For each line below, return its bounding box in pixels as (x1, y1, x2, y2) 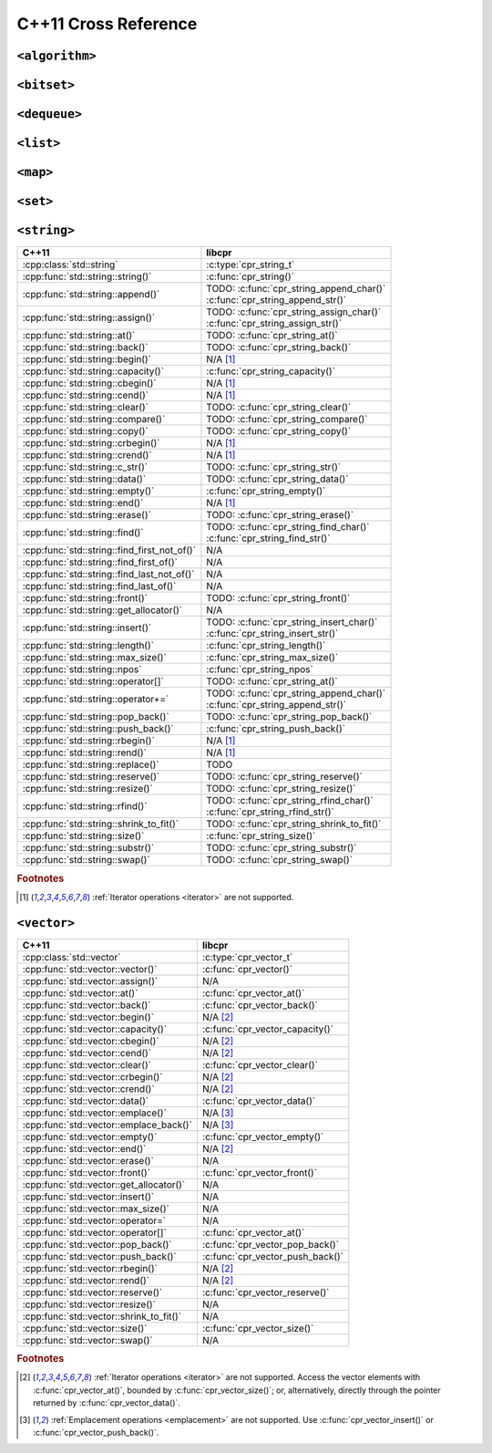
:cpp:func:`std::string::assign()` (22, 311, 156, 324)
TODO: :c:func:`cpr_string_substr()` (206, 842, 357, 855)
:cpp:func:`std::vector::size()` (22, 1322, 148, 1334)
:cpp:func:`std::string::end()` (22, 497, 144, 510)
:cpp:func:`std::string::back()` (22, 341, 149, 354)
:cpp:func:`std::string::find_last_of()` (22, 580, 177, 593)
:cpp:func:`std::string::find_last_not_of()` (22, 568, 195, 581)
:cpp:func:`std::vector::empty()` (22, 1130, 158, 1143)
